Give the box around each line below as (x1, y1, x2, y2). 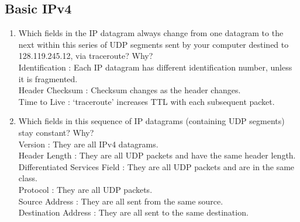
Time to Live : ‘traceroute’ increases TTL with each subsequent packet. (18, 95, 275, 107)
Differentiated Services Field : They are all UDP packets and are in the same (18, 160, 295, 172)
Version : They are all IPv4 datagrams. (18, 138, 158, 150)
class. (18, 172, 37, 184)
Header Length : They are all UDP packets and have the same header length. (18, 149, 296, 161)
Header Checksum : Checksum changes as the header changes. (18, 84, 241, 96)
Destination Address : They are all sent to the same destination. (18, 206, 249, 219)
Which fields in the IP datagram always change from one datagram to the (18, 27, 284, 39)
